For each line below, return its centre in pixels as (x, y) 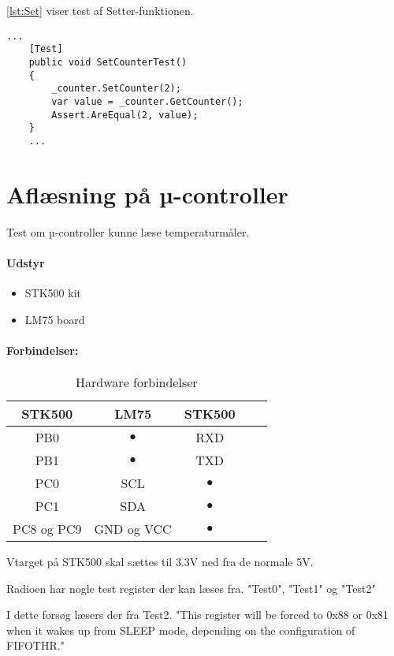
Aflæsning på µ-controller (147, 194)
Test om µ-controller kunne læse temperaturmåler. (128, 231)
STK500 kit (53, 293)
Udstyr (26, 262)
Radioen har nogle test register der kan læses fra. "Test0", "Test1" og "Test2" (191, 588)
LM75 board (55, 319)
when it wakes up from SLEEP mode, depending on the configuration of (181, 630)
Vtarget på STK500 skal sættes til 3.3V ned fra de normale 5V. (160, 561)
